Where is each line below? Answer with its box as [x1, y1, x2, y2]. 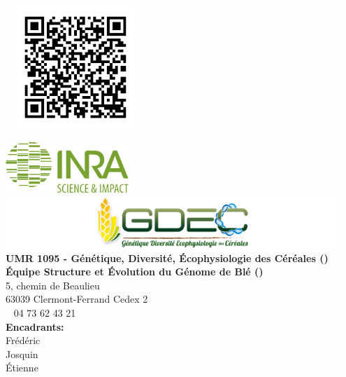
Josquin [6, 346, 38, 361]
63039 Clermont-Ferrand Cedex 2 [6, 292, 148, 306]
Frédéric [6, 333, 41, 348]
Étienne [6, 360, 38, 375]
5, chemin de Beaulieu [6, 277, 100, 292]
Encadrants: [6, 319, 64, 334]
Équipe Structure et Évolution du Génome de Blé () [6, 264, 264, 279]
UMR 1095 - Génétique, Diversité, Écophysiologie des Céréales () [6, 250, 329, 265]
